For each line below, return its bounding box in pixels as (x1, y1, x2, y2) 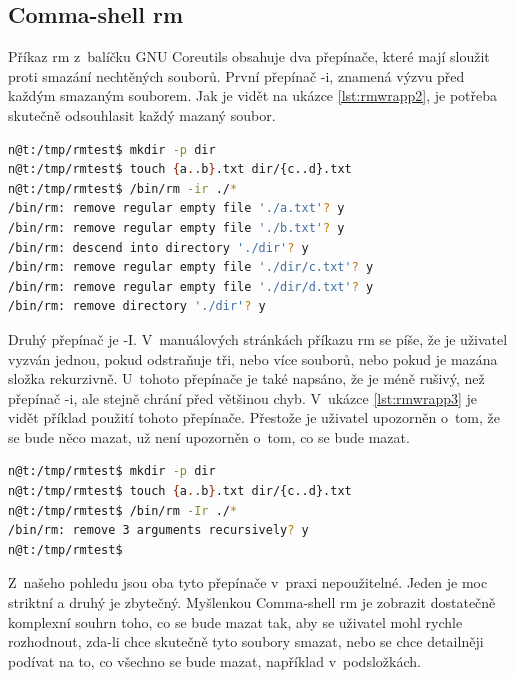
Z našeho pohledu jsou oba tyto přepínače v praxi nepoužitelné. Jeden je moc (8, 572, 488, 593)
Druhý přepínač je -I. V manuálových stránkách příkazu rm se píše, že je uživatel (8, 328, 508, 349)
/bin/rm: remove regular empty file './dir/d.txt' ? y (8, 279, 374, 294)
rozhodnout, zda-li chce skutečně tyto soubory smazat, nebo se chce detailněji (8, 631, 484, 652)
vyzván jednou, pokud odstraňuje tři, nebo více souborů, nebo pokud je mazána (8, 348, 498, 369)
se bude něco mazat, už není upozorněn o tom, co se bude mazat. (8, 426, 410, 447)
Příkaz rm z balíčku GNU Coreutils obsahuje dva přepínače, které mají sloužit (8, 46, 490, 67)
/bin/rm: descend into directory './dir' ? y (8, 240, 309, 255)
